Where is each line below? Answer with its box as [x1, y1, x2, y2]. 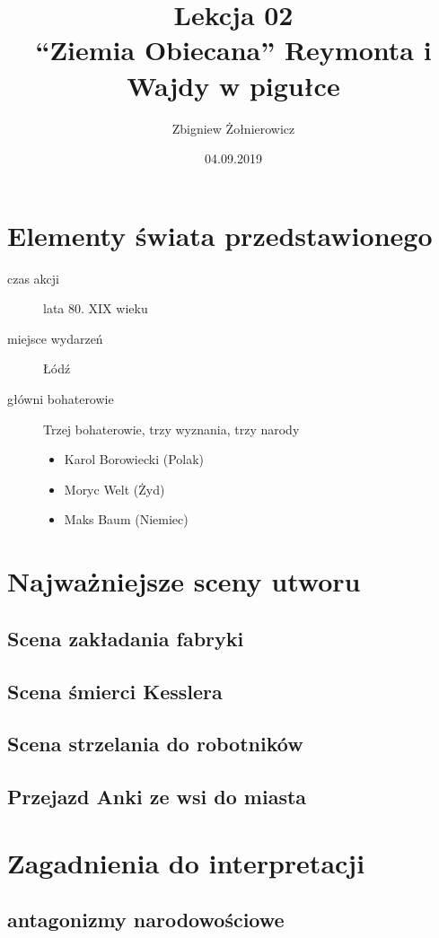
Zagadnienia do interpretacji [7, 844, 365, 881]
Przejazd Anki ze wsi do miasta [7, 783, 307, 811]
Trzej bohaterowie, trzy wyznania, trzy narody [43, 419, 300, 438]
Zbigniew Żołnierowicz [171, 118, 295, 137]
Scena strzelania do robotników [7, 730, 303, 758]
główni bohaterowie [7, 390, 114, 408]
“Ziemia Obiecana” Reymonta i [35, 31, 432, 68]
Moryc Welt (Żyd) [64, 479, 165, 498]
